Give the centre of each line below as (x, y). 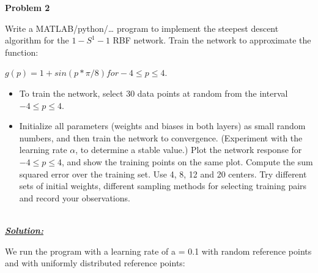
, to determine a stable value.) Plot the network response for (189, 150)
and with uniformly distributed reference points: (95, 263)
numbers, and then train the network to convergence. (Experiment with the (161, 137)
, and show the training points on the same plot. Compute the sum (187, 161)
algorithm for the (37, 40)
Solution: (24, 230)
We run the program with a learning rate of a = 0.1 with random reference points (158, 251)
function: (22, 52)
